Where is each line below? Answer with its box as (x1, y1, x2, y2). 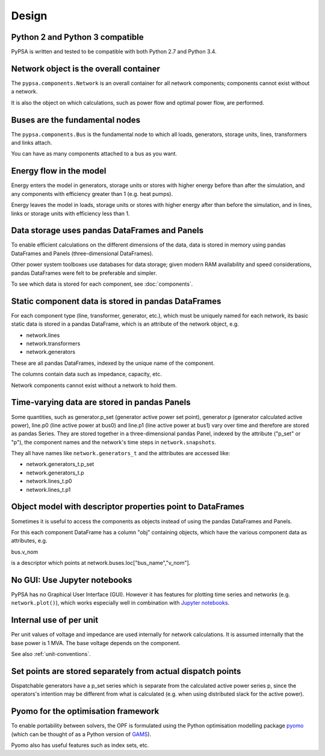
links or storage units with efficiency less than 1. (11, 210, 130, 217)
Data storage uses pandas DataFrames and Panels (11, 225, 204, 236)
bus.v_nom (11, 548, 39, 555)
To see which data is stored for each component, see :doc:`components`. (11, 280, 193, 288)
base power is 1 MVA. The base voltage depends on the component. (11, 639, 181, 646)
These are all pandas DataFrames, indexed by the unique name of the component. (11, 359, 215, 367)
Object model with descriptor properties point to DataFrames (11, 502, 245, 512)
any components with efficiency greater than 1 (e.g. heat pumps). (11, 190, 173, 197)
